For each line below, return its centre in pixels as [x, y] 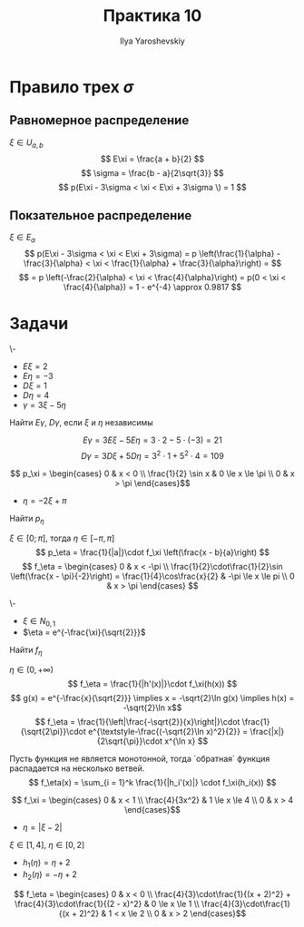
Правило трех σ [72, 87]
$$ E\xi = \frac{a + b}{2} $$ [152, 159]
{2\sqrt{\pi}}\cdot [130, 741]
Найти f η [26, 651]
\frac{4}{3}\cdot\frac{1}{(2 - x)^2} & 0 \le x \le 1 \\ [107, 903]
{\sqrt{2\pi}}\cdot [53, 732]
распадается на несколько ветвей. [77, 768]
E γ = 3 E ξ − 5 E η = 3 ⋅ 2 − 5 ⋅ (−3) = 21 [152, 440]
